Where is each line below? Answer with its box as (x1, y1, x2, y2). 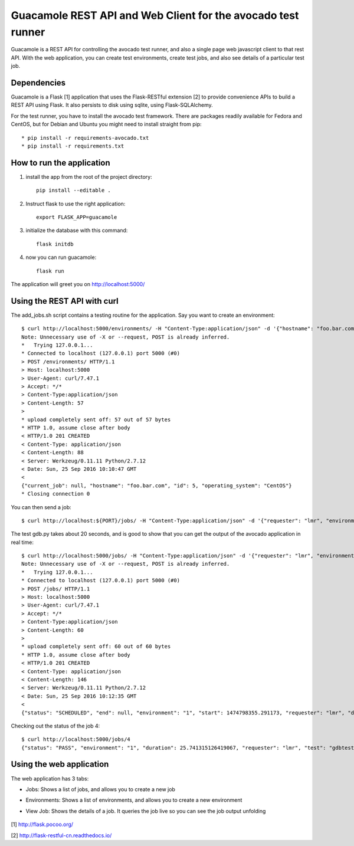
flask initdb (36, 241, 74, 247)
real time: (11, 539, 34, 546)
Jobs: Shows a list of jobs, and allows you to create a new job (25, 785, 175, 793)
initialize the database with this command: (25, 227, 128, 234)
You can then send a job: (11, 503, 71, 510)
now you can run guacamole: (25, 254, 97, 261)
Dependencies (11, 77, 66, 88)
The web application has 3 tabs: (11, 775, 89, 782)
